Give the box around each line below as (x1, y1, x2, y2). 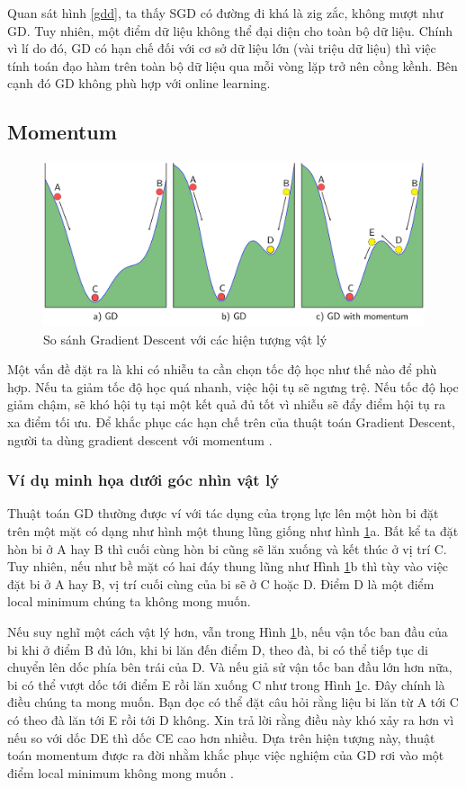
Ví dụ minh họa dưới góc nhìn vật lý (7, 469, 280, 491)
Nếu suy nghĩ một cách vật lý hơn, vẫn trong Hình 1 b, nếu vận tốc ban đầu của (7, 622, 448, 640)
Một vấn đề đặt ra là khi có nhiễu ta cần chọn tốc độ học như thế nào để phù (7, 360, 437, 379)
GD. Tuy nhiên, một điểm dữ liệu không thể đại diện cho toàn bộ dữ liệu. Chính (7, 21, 453, 40)
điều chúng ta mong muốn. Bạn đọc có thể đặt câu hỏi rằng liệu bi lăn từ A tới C (7, 693, 459, 712)
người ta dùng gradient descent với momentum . (7, 430, 273, 449)
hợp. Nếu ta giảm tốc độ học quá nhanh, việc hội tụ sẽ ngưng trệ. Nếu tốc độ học (7, 377, 459, 396)
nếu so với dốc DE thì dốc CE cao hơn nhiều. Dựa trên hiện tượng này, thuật (7, 728, 435, 747)
